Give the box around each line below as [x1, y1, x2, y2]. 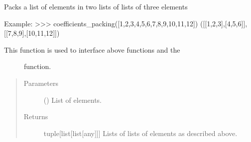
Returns [23, 111, 48, 122]
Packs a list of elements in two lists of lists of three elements [4, 1, 188, 11]
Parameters [23, 77, 58, 88]
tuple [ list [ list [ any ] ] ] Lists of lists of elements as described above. [43, 128, 238, 138]
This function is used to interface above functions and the [4, 44, 180, 55]
